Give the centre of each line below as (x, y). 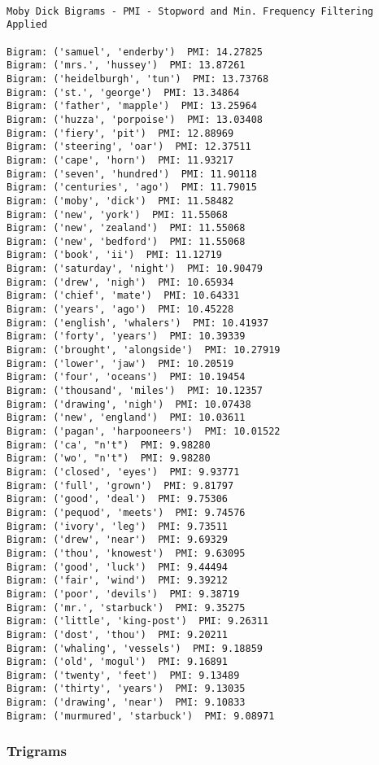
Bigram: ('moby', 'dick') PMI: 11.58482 (120, 201)
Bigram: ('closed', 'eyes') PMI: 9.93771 (123, 472)
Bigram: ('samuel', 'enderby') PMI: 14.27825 (135, 52)
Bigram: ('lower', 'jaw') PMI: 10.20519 (120, 363)
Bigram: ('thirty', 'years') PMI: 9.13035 (126, 689)
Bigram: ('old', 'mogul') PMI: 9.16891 (118, 662)
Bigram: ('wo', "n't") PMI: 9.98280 (109, 459)
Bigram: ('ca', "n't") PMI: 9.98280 (109, 445)
